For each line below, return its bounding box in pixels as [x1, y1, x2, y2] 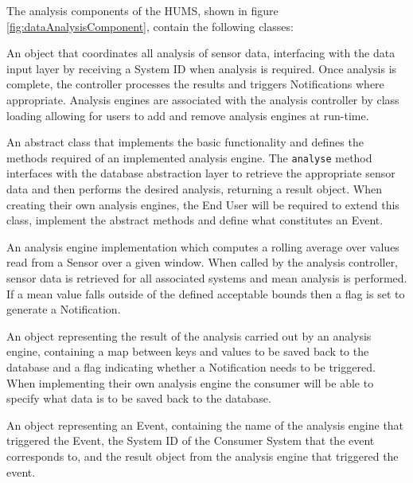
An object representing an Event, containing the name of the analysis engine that [6, 416, 404, 433]
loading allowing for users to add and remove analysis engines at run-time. [6, 107, 369, 123]
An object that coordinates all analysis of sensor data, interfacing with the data [6, 45, 395, 61]
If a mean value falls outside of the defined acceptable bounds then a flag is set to [6, 285, 405, 302]
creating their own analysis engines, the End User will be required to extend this [6, 196, 399, 212]
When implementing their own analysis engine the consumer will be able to [6, 374, 374, 391]
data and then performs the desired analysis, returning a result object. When [6, 181, 382, 197]
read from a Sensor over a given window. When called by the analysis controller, [6, 254, 399, 271]
